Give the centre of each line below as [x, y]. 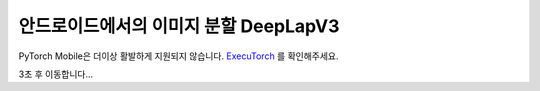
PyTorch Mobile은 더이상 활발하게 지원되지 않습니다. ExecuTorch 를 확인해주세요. [178, 56]
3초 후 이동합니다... [56, 74]
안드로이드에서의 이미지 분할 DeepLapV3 [179, 26]
